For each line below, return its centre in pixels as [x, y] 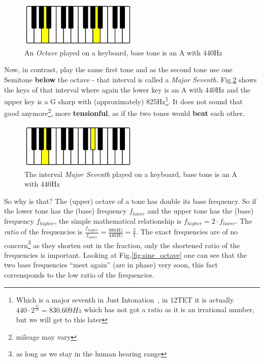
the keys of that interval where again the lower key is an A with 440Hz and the [127, 89]
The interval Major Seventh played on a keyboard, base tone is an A [131, 174]
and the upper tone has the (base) [201, 211]
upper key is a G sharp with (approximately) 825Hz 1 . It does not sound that [123, 100]
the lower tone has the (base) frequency [65, 211]
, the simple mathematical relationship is [118, 220]
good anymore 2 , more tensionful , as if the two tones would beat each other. [124, 112]
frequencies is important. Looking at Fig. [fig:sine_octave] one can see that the [126, 254]
